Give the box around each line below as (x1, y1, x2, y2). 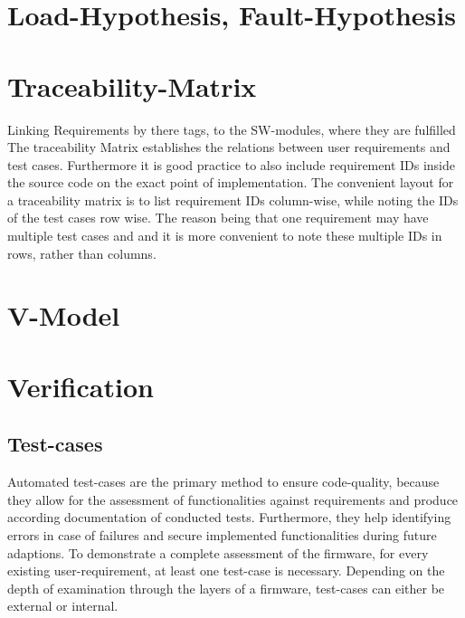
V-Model (7, 297, 120, 334)
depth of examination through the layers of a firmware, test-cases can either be (7, 578, 445, 597)
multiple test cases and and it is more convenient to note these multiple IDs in (7, 226, 442, 245)
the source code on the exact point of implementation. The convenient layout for (7, 173, 454, 192)
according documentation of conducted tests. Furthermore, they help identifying (7, 508, 451, 527)
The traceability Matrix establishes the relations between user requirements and (7, 138, 451, 157)
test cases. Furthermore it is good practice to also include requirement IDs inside (7, 155, 456, 174)
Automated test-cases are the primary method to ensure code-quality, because (7, 472, 440, 491)
